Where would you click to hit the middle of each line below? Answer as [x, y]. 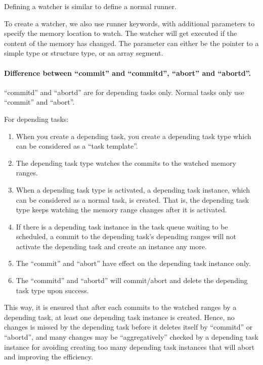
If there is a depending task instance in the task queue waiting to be [122, 226]
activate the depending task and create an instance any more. [111, 246]
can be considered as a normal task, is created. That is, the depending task [133, 199]
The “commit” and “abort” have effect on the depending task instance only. [133, 263]
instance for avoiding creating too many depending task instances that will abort [129, 347]
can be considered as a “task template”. [77, 146]
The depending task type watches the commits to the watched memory [126, 163]
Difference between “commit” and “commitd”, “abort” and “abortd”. [127, 73]
